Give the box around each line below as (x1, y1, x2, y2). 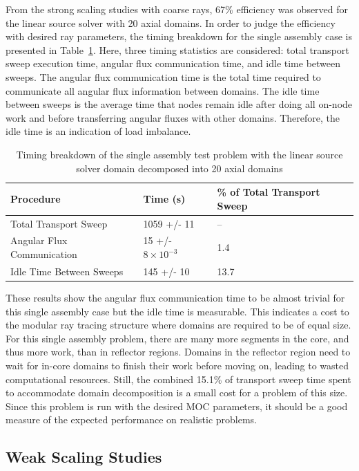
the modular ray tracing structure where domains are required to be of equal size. (6, 317, 351, 332)
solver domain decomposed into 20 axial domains (76, 160, 283, 175)
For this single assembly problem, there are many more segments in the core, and (6, 331, 349, 345)
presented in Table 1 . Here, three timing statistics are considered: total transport (6, 42, 349, 57)
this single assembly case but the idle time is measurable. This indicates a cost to (6, 304, 349, 318)
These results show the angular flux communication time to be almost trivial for (6, 290, 345, 304)
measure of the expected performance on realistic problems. (6, 412, 258, 427)
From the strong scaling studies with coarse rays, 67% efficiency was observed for (6, 2, 349, 16)
